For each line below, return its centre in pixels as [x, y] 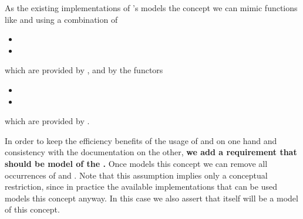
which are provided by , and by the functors [84, 70]
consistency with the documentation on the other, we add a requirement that [151, 152]
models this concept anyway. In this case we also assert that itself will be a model [151, 198]
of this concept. [32, 209]
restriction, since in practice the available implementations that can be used [141, 187]
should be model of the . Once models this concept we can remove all [136, 163]
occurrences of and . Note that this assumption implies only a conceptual [136, 175]
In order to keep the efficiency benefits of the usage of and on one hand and [141, 140]
